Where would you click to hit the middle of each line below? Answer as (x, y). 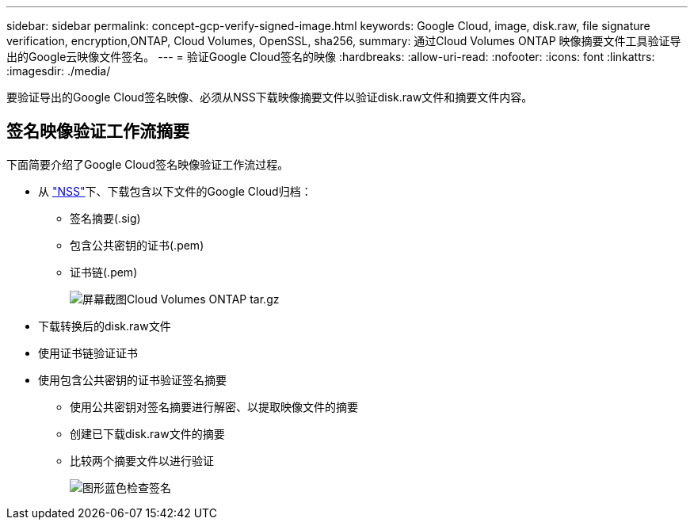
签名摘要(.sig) (105, 218)
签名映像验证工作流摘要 (98, 131)
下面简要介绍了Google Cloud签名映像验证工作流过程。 (148, 164)
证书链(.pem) (104, 272)
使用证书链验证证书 (88, 353)
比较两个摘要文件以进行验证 (142, 460)
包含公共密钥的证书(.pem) (137, 245)
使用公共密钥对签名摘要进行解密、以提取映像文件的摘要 (214, 406)
